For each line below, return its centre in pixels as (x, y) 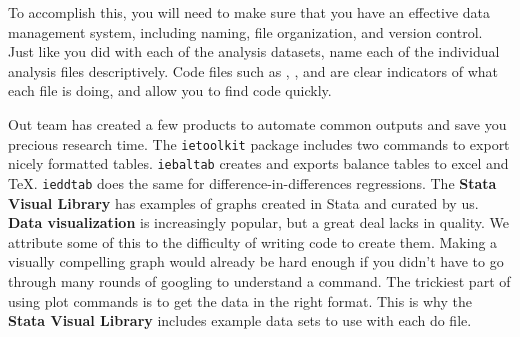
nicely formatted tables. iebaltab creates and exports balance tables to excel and (258, 163)
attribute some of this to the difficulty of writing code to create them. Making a (253, 241)
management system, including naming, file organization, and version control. (245, 31)
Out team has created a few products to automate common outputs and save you (257, 123)
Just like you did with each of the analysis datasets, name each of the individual (254, 51)
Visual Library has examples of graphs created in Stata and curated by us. (243, 202)
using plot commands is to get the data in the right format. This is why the (240, 300)
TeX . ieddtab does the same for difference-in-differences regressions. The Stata (252, 182)
